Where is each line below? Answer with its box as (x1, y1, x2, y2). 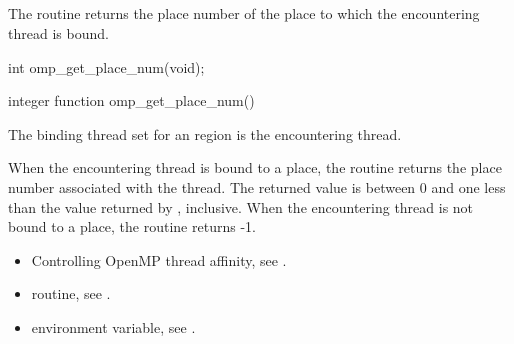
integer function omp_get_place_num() (8, 90, 255, 111)
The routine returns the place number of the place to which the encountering (8, 3, 480, 24)
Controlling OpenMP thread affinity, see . (31, 249, 287, 270)
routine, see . (31, 283, 111, 304)
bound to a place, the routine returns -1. (8, 216, 256, 237)
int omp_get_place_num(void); (8, 56, 205, 77)
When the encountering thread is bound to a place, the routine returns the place (8, 157, 502, 178)
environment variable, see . (31, 316, 196, 337)
